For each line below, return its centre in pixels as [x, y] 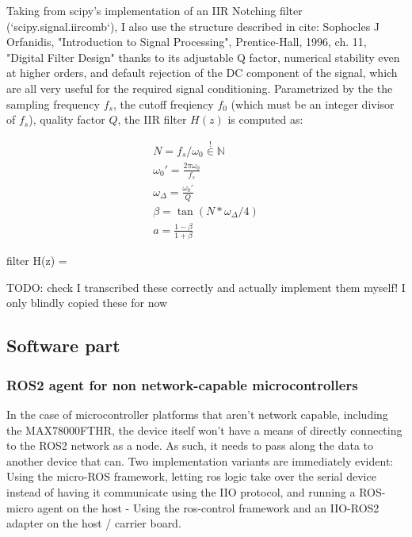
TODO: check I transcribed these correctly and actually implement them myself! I [206, 287]
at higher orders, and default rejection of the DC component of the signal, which [202, 73]
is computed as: [265, 119]
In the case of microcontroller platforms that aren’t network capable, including [197, 414]
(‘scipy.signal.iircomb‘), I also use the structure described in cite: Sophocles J [193, 26]
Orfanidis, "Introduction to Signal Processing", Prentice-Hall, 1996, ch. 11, [187, 42]
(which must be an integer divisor [313, 104]
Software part [63, 345]
